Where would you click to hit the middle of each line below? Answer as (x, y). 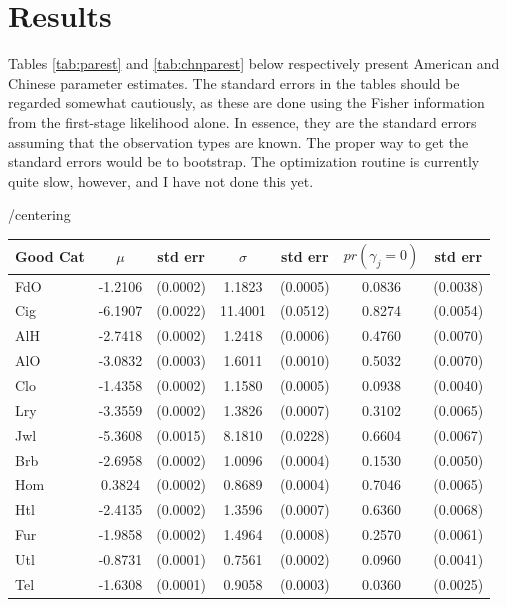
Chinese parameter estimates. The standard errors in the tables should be (234, 82)
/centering (39, 214)
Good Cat (50, 256)
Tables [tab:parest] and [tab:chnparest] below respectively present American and (254, 63)
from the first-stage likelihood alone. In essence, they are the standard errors (242, 121)
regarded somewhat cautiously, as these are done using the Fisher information (246, 102)
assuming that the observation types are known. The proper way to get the (238, 141)
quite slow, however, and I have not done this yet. (161, 180)
